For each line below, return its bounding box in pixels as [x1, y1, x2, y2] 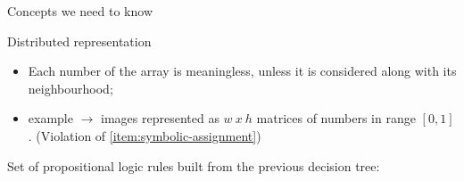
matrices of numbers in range [256, 109, 416, 128]
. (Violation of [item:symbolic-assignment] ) [28, 126, 261, 144]
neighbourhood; [28, 78, 113, 97]
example [28, 109, 73, 128]
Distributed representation [7, 31, 152, 50]
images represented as [101, 109, 220, 128]
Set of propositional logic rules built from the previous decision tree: [7, 156, 380, 175]
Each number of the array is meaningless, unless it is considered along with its [28, 62, 457, 80]
